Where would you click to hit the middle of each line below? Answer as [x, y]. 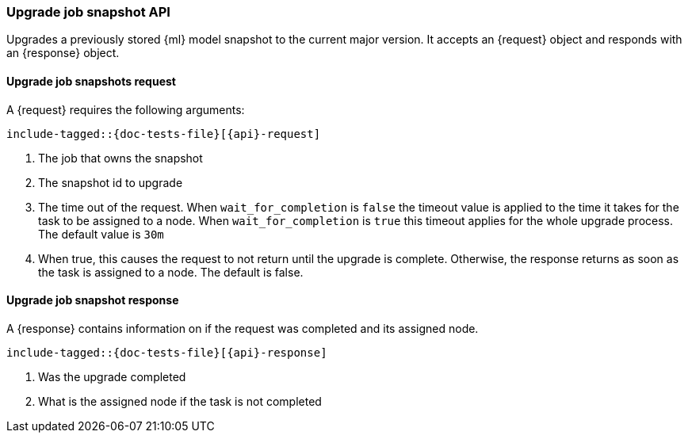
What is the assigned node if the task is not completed [180, 401]
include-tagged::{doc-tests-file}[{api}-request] [164, 134]
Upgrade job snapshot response [93, 300]
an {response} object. [63, 53]
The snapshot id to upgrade [111, 182]
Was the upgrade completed [112, 376]
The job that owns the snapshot [120, 158]
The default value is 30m [101, 234]
